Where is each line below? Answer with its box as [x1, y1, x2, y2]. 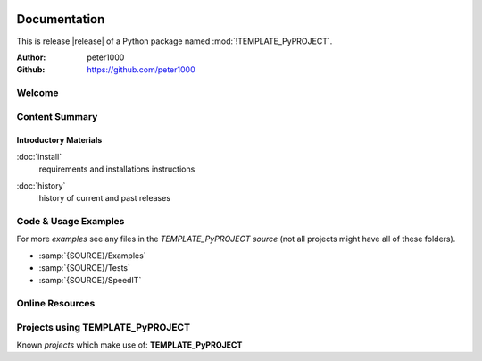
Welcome [16, 87, 59, 99]
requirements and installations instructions [38, 164, 195, 174]
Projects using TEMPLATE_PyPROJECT [16, 321, 191, 333]
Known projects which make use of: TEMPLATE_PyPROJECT [16, 340, 243, 350]
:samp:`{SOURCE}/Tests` [38, 262, 131, 273]
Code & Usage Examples [16, 214, 125, 227]
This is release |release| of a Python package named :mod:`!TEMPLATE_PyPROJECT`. [16, 36, 333, 46]
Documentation [16, 12, 105, 27]
